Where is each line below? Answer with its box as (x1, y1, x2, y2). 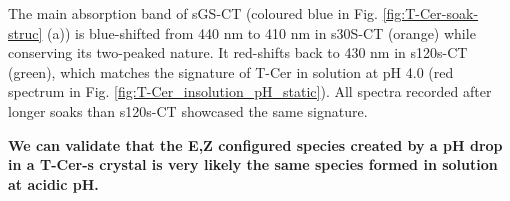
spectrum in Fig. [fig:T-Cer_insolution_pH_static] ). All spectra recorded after (8, 81, 492, 102)
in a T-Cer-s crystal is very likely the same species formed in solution (8, 154, 498, 175)
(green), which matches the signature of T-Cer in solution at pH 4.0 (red (8, 61, 454, 82)
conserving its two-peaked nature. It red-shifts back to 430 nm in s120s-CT (8, 42, 468, 63)
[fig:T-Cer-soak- (382, 3, 479, 23)
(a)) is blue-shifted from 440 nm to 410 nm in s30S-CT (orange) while (47, 22, 476, 43)
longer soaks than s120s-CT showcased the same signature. (8, 100, 368, 121)
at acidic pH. (8, 173, 99, 194)
